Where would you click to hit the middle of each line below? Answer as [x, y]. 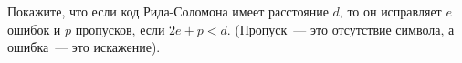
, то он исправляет [390, 11]
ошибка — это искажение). [84, 47]
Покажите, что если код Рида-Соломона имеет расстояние [168, 11]
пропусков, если [120, 29]
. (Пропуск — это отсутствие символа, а [341, 29]
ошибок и [34, 29]
